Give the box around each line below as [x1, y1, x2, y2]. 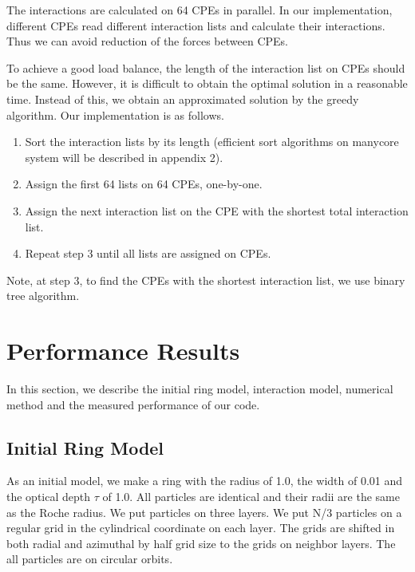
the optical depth [6, 488, 91, 505]
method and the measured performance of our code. [6, 396, 260, 412]
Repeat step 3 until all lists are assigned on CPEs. [25, 245, 271, 262]
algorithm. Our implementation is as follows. [6, 106, 224, 123]
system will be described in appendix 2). [25, 148, 223, 165]
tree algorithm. [6, 287, 80, 304]
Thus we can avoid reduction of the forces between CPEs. [6, 33, 288, 49]
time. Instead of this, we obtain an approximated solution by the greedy [6, 90, 359, 107]
